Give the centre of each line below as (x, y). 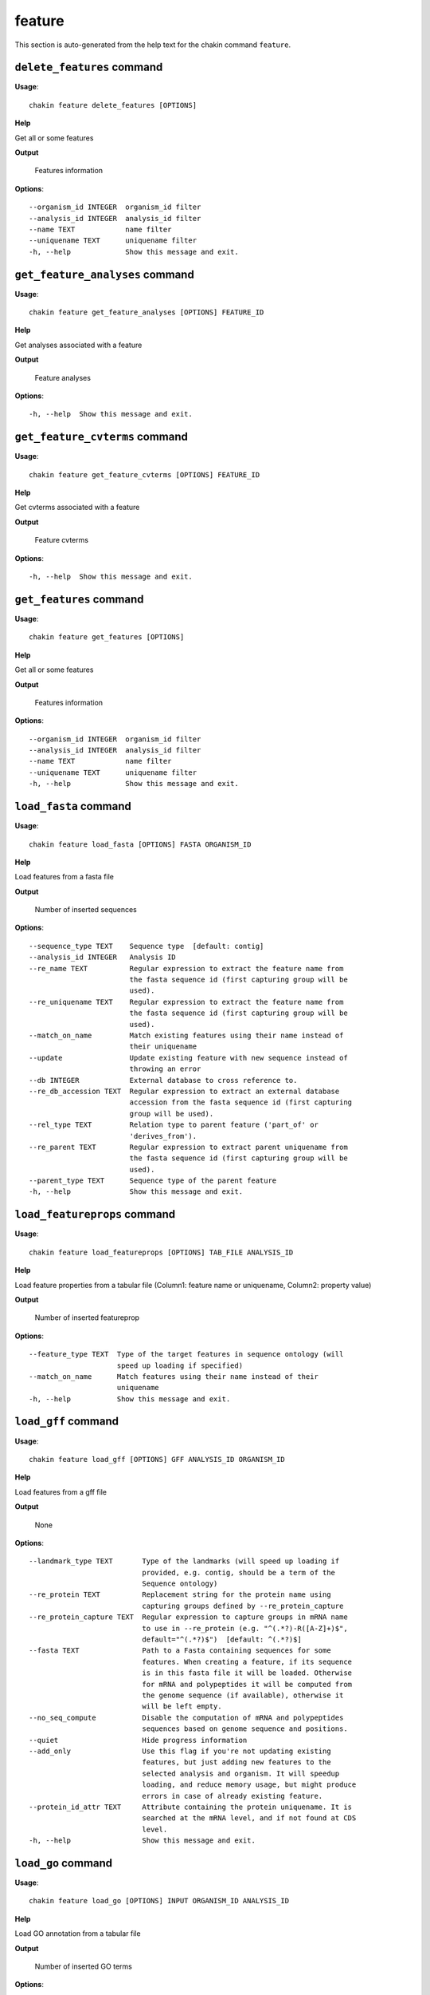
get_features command (79, 599)
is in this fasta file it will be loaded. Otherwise (247, 1673)
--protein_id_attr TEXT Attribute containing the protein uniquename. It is (191, 1807)
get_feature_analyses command (104, 274)
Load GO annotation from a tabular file (78, 1934)
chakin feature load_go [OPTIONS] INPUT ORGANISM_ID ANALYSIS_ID (159, 1901)
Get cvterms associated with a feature (77, 508)
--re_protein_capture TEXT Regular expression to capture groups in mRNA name (188, 1617)
